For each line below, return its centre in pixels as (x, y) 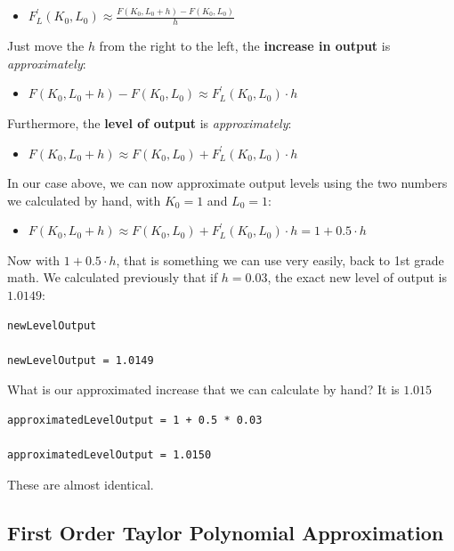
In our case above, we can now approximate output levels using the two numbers (227, 183)
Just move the (46, 46)
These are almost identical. (81, 484)
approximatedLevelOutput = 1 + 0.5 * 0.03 (135, 421)
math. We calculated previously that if (113, 277)
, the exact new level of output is (357, 277)
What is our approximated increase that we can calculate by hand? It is (203, 389)
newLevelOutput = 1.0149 (81, 360)
